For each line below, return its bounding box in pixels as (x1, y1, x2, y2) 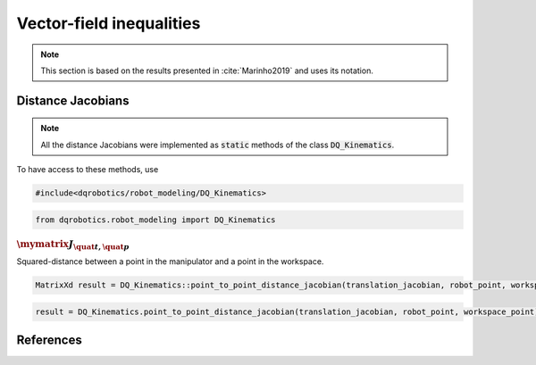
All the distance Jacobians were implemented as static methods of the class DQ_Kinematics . (40, 139, 395, 150)
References (16, 333, 82, 348)
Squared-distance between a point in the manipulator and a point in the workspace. (16, 256, 324, 267)
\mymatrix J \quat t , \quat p (16, 238, 130, 252)
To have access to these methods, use (16, 164, 159, 175)
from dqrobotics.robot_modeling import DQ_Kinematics (35, 214, 276, 225)
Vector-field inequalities (16, 13, 201, 33)
